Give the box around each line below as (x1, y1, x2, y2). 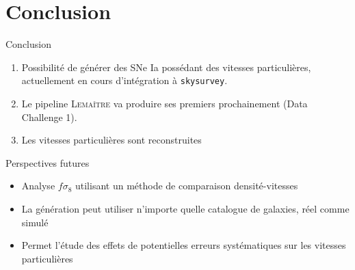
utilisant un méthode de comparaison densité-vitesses (75, 178, 298, 193)
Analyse (21, 178, 55, 193)
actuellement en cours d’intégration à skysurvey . (21, 73, 228, 87)
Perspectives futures (5, 155, 90, 170)
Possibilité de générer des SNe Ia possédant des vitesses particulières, (21, 59, 311, 74)
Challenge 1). (21, 109, 77, 124)
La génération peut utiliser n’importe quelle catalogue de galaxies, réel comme (21, 201, 350, 215)
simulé (21, 215, 49, 229)
